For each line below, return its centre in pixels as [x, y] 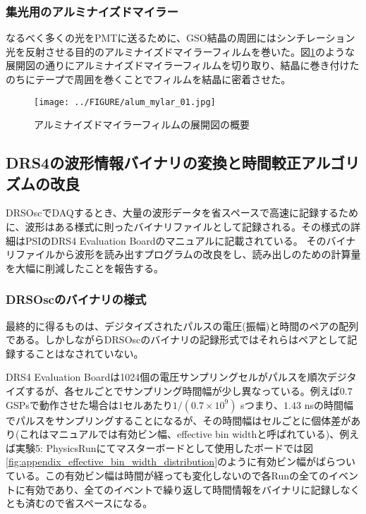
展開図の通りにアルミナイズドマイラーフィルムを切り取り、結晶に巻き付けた [183, 65]
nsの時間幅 [329, 404]
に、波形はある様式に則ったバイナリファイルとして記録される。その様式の [178, 227]
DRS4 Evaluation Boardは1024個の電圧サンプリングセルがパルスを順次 [166, 377]
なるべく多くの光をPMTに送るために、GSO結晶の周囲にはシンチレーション [181, 38]
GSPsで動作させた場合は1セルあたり [89, 404]
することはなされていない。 [79, 353]
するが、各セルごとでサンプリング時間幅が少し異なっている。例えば [182, 391]
